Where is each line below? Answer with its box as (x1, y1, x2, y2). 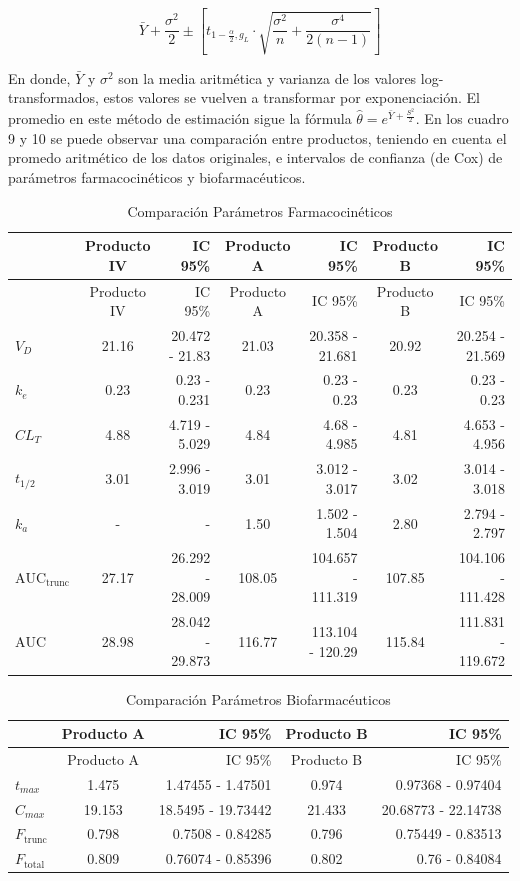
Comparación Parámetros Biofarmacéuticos (125, 688, 391, 709)
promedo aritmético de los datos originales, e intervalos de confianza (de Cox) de (8, 147, 503, 168)
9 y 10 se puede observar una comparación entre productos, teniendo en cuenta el (8, 127, 507, 148)
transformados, (8, 87, 99, 108)
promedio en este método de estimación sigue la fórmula (8, 108, 352, 129)
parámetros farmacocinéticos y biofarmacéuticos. (8, 166, 306, 187)
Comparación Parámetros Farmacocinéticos (127, 200, 393, 221)
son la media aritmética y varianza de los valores (118, 67, 417, 88)
